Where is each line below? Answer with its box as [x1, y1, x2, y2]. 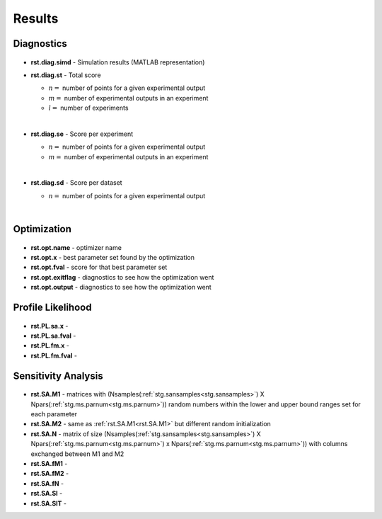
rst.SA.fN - [30, 479, 64, 488]
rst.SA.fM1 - [30, 459, 68, 467]
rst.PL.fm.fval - [30, 351, 78, 360]
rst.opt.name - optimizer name [30, 243, 122, 251]
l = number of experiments [48, 103, 129, 113]
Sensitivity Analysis [13, 370, 103, 382]
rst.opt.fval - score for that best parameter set [30, 263, 168, 272]
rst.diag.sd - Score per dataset [30, 178, 123, 187]
